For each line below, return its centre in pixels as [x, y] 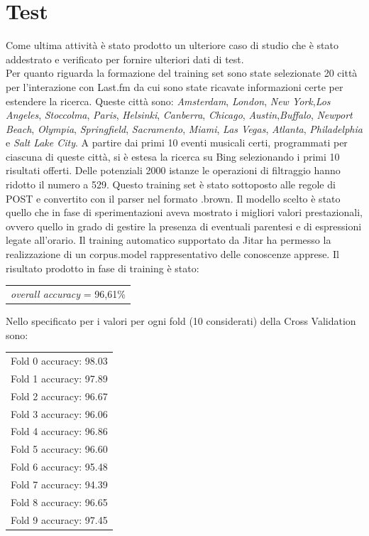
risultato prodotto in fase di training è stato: [103, 268]
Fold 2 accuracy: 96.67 [59, 396]
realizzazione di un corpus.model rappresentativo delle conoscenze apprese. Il [172, 254]
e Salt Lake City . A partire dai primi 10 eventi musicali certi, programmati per [177, 143]
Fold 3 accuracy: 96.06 [59, 413]
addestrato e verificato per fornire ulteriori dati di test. [125, 59]
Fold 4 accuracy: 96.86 [59, 431]
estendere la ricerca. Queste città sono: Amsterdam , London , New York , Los [168, 101]
